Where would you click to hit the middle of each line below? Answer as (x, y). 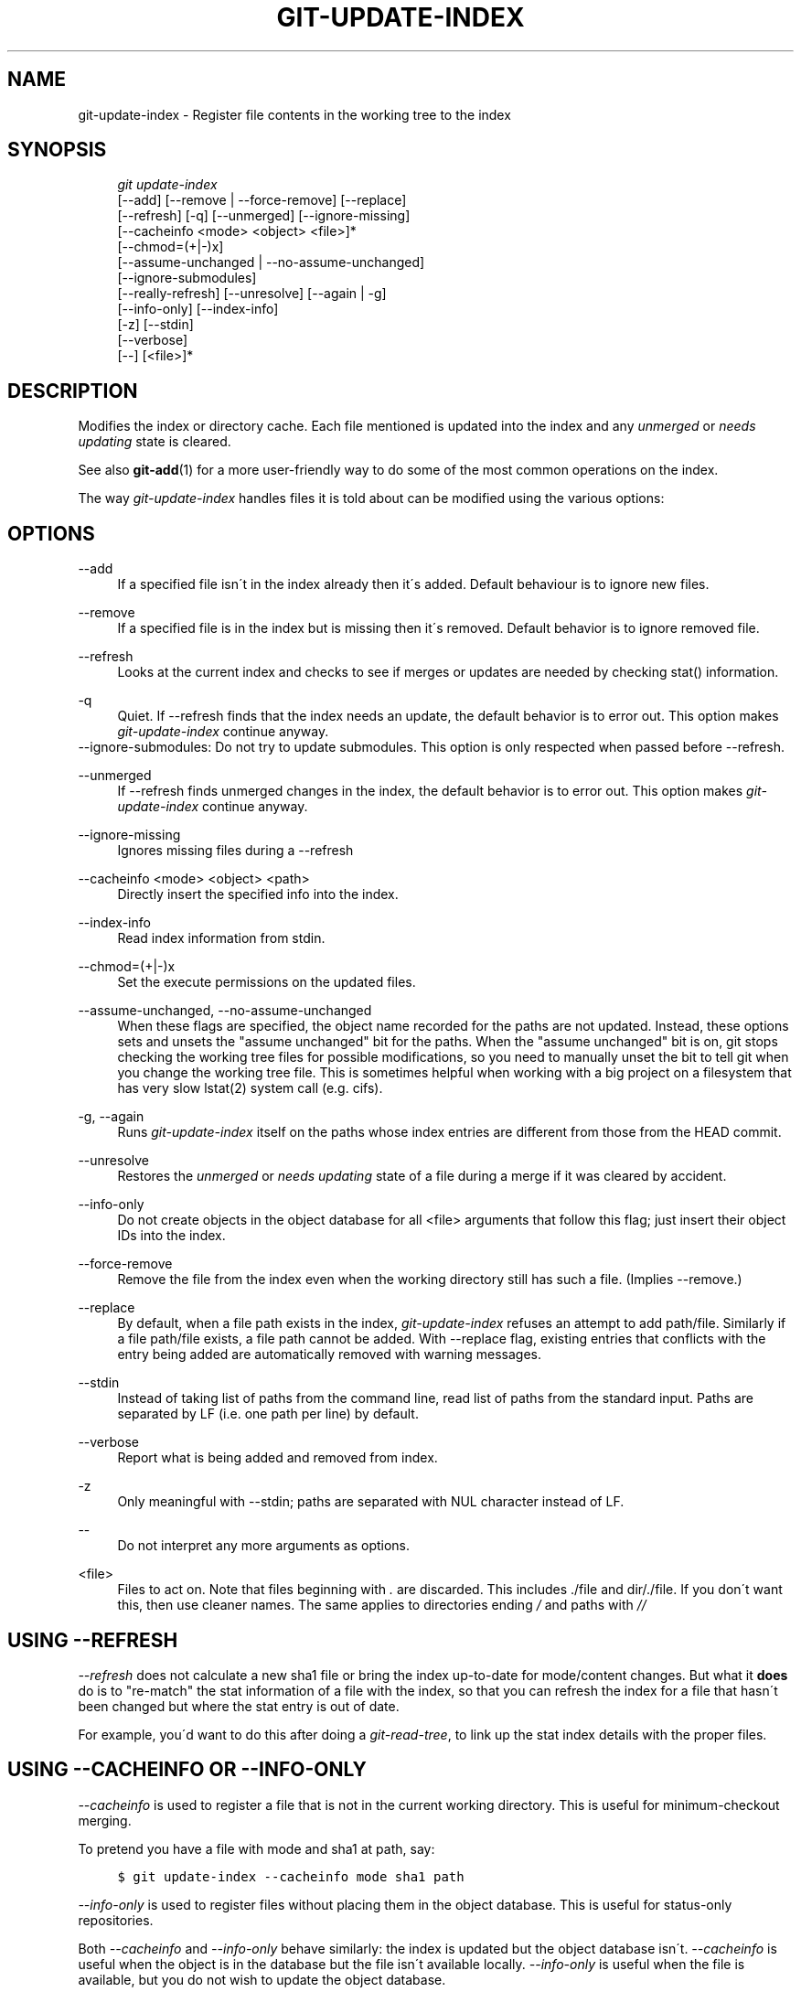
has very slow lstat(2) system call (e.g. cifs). (250, 1088)
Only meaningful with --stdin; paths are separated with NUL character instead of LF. (371, 1502)
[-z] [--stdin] (155, 325)
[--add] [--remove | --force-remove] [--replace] (262, 200)
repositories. (116, 1920)
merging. (105, 1820)
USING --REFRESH (93, 1640)
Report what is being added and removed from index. (278, 1458)
